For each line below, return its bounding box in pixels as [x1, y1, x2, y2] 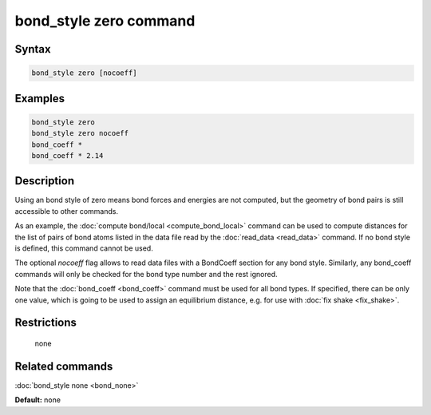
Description [14, 174, 75, 188]
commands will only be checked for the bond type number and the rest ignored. [14, 269, 278, 279]
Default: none [14, 395, 61, 405]
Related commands [14, 359, 113, 373]
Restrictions [14, 316, 77, 330]
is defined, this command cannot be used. [14, 243, 153, 253]
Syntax [14, 42, 51, 56]
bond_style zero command [14, 12, 196, 30]
